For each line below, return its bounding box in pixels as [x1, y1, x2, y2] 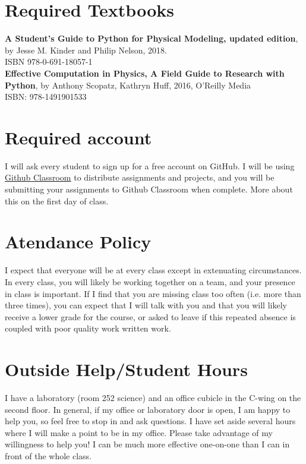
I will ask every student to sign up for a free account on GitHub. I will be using [5, 159, 295, 172]
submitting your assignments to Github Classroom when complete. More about [5, 183, 293, 195]
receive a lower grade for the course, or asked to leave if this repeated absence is [5, 310, 296, 323]
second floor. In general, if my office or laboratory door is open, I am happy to [5, 403, 291, 415]
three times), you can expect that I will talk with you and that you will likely [5, 299, 287, 311]
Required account [5, 125, 152, 149]
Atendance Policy [5, 229, 152, 254]
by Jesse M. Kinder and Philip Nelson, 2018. [5, 43, 167, 56]
